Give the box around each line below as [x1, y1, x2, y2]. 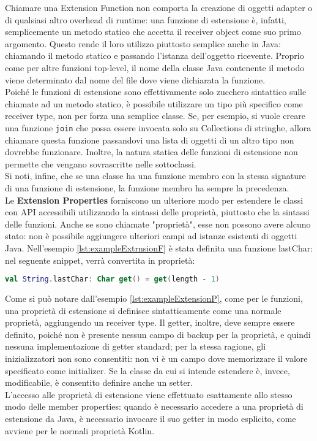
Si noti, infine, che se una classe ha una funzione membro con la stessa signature [5, 169, 306, 182]
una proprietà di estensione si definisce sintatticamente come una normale [5, 304, 282, 316]
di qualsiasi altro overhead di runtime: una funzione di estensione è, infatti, [5, 13, 286, 26]
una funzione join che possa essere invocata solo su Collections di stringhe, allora [5, 121, 311, 134]
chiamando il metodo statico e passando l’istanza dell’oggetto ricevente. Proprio [5, 49, 304, 62]
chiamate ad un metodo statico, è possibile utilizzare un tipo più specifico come [5, 97, 303, 110]
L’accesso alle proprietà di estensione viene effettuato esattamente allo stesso [5, 388, 293, 401]
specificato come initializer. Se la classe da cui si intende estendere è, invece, [5, 364, 290, 377]
